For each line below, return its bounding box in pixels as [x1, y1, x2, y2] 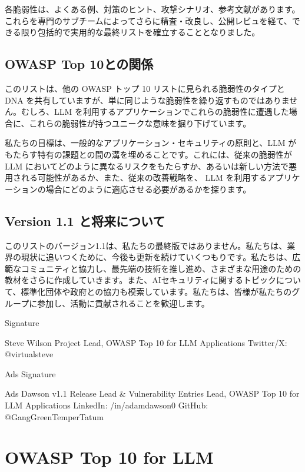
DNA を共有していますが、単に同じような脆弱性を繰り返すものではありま [5, 94, 290, 106]
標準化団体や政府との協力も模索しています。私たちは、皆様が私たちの [21, 285, 292, 297]
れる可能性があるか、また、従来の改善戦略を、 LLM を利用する [21, 171, 267, 184]
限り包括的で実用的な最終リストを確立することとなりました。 [21, 26, 260, 38]
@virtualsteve [5, 348, 54, 360]
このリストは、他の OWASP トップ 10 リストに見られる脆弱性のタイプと [5, 82, 285, 94]
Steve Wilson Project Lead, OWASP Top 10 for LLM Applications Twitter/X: [5, 336, 287, 348]
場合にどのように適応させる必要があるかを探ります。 [45, 182, 251, 195]
